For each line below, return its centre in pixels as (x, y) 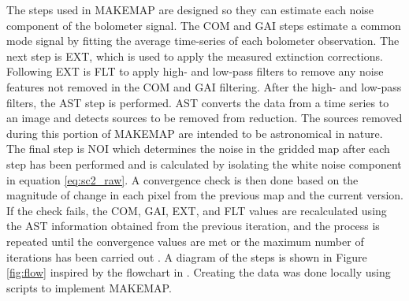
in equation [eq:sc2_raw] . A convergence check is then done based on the (182, 179)
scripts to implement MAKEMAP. (89, 287)
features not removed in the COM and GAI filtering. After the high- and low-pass (204, 86)
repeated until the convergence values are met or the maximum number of (185, 241)
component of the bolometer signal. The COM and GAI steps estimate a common (204, 25)
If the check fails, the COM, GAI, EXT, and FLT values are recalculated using (197, 210)
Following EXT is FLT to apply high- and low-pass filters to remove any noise (195, 71)
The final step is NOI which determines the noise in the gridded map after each (198, 149)
